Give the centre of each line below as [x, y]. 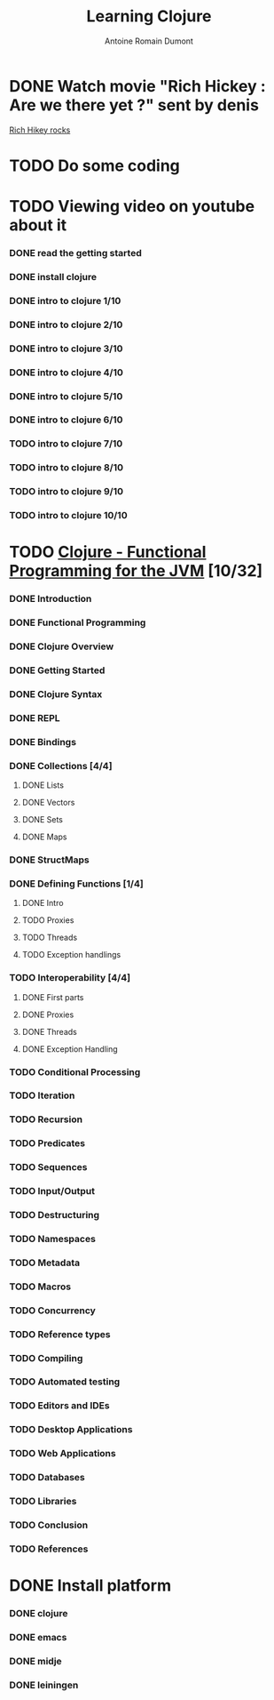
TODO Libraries [43, 1502]
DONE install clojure [53, 277]
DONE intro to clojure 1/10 [65, 301]
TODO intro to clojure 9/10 [67, 492]
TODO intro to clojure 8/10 [67, 468]
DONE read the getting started [75, 253]
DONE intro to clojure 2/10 [66, 325]
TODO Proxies [48, 920]
